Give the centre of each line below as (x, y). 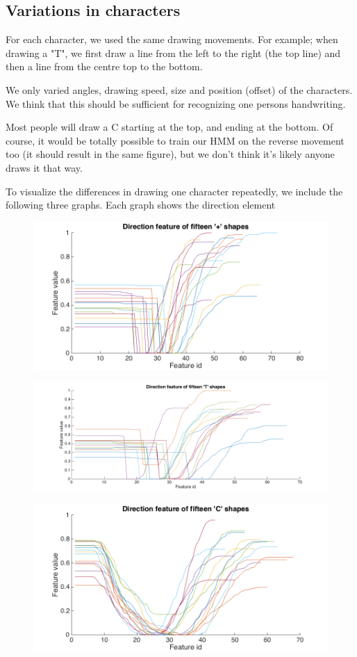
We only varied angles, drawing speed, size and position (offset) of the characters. (179, 89)
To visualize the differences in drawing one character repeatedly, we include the (174, 191)
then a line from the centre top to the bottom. (104, 66)
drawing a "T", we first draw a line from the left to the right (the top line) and (173, 52)
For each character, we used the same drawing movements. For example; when (172, 39)
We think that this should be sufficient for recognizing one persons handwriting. (176, 103)
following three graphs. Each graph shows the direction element (141, 205)
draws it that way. (44, 167)
